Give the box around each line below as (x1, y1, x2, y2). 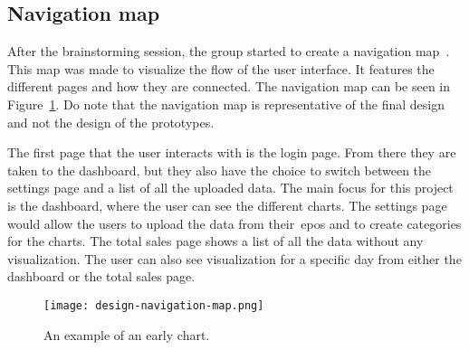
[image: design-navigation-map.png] (43, 298, 264, 312)
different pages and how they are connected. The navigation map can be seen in (7, 77, 451, 96)
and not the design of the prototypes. (7, 112, 215, 131)
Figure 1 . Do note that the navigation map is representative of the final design (7, 94, 445, 113)
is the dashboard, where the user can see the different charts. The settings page (7, 195, 447, 214)
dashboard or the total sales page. (7, 267, 196, 286)
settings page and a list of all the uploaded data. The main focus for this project (7, 178, 454, 197)
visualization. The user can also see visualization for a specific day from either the (7, 249, 462, 268)
